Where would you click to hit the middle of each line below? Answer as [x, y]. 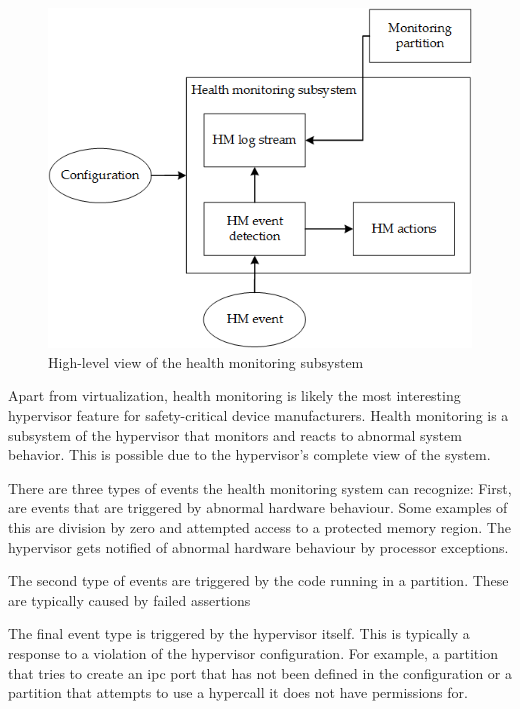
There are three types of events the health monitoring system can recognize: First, [260, 487]
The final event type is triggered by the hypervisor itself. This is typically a [239, 633]
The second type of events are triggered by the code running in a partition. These [258, 580]
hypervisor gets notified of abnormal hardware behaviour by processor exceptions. [258, 546]
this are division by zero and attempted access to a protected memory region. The [259, 527]
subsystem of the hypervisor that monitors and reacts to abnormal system [235, 434]
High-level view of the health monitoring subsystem [206, 361]
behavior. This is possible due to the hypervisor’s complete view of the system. [249, 454]
